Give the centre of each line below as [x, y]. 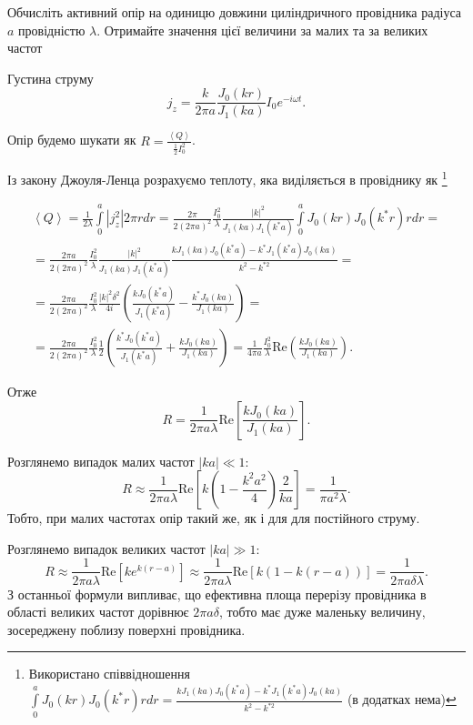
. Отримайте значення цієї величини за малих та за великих [262, 30]
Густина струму [50, 78]
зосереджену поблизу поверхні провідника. [126, 629]
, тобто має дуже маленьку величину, [322, 612]
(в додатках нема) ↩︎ [402, 699]
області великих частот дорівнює [98, 612]
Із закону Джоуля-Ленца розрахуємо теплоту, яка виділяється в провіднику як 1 [227, 178]
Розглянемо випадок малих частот [101, 461]
